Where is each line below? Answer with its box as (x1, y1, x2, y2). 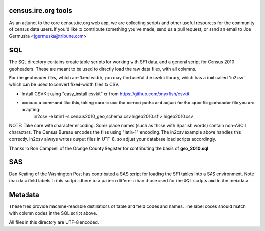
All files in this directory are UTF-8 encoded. (9, 219, 99, 225)
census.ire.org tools (9, 6, 72, 15)
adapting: (21, 106, 41, 112)
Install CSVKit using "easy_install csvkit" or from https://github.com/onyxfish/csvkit (21, 91, 190, 97)
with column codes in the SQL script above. (9, 210, 98, 216)
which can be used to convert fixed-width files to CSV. (9, 81, 120, 88)
